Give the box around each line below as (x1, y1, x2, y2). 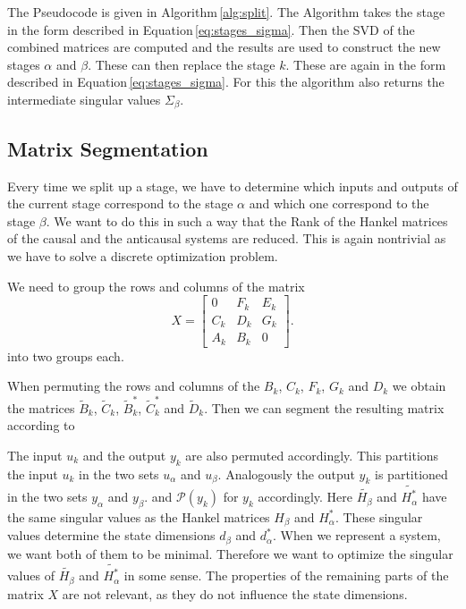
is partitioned (375, 464, 448, 483)
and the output (82, 445, 166, 464)
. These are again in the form (285, 55, 446, 73)
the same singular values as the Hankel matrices (7, 507, 270, 526)
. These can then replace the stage (88, 55, 275, 73)
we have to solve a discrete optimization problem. (7, 247, 278, 265)
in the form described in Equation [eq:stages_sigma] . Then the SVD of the (7, 20, 415, 38)
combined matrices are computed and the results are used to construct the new (7, 38, 441, 56)
